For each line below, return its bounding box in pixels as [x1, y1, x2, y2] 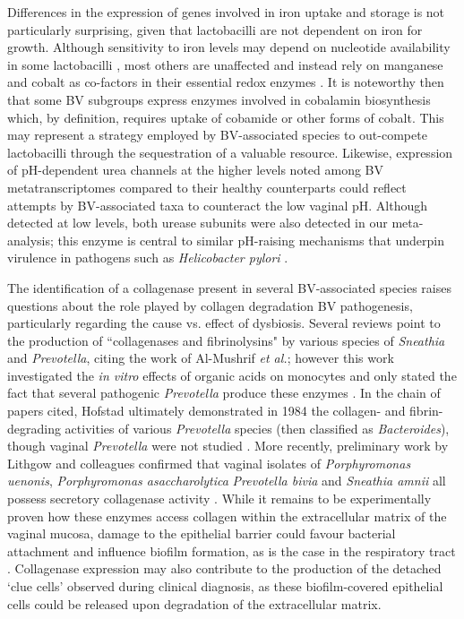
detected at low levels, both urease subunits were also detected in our [7, 213, 388, 232]
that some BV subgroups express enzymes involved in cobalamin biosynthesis [7, 90, 431, 108]
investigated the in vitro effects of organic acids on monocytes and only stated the [7, 365, 457, 384]
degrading [7, 418, 61, 437]
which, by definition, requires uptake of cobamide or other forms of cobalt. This [7, 107, 444, 126]
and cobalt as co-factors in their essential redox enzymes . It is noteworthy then [7, 73, 444, 91]
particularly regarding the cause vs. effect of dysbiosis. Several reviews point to [7, 314, 441, 332]
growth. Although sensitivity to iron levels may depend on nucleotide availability [7, 38, 451, 56]
